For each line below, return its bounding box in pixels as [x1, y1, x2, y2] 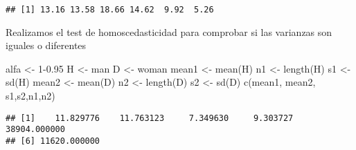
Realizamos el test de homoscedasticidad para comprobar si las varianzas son [6, 24, 332, 39]
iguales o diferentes [6, 38, 87, 53]
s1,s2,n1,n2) [6, 88, 55, 103]
